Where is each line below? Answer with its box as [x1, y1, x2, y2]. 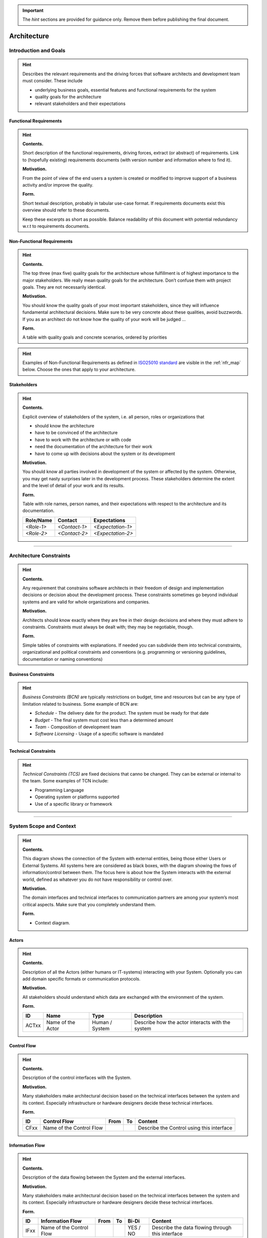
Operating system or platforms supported [35, 794, 120, 800]
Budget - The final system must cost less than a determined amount [35, 717, 174, 723]
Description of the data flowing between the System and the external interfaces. [22, 1174, 186, 1181]
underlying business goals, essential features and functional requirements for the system [35, 87, 216, 93]
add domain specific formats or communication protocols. [22, 976, 141, 982]
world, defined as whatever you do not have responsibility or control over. [22, 877, 173, 882]
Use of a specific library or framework [35, 801, 112, 807]
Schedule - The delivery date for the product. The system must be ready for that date [35, 710, 209, 716]
